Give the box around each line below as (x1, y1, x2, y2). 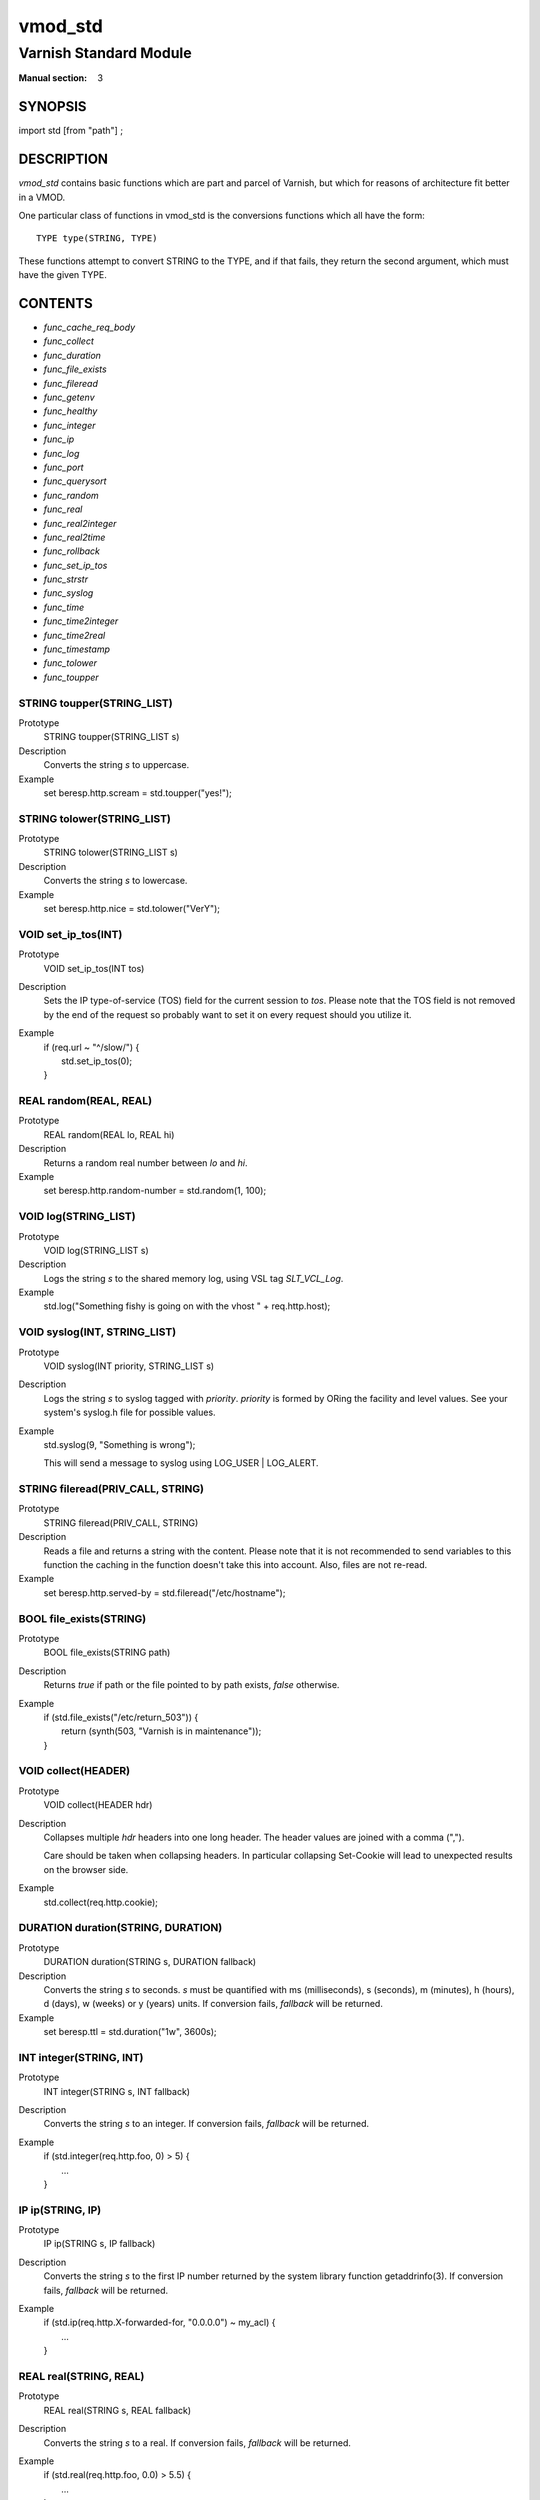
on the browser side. (43, 1863, 129, 1875)
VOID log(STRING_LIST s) (43, 1244, 149, 1256)
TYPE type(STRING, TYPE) (36, 233, 158, 244)
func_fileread (43, 377, 99, 389)
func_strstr (43, 573, 89, 585)
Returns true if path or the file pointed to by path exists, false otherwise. (43, 1679, 340, 1691)
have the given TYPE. (18, 269, 107, 281)
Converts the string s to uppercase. (43, 759, 190, 771)
